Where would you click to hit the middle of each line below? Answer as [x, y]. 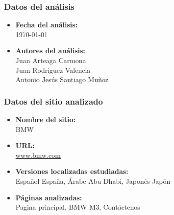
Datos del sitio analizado [53, 101]
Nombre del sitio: [45, 119]
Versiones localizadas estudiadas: [72, 171]
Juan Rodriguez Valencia [53, 70]
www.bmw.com [38, 155]
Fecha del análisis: [47, 25]
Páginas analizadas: [49, 197]
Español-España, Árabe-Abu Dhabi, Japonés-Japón [93, 181]
